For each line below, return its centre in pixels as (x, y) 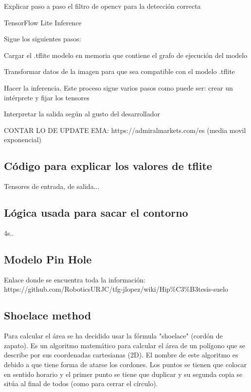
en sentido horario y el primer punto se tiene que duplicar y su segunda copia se (123, 374)
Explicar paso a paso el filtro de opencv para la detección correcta (102, 6)
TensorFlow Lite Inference (43, 22)
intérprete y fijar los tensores (47, 97)
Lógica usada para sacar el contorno (96, 213)
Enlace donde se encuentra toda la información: (75, 279)
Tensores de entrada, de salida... (52, 186)
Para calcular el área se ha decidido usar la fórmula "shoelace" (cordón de (113, 336)
